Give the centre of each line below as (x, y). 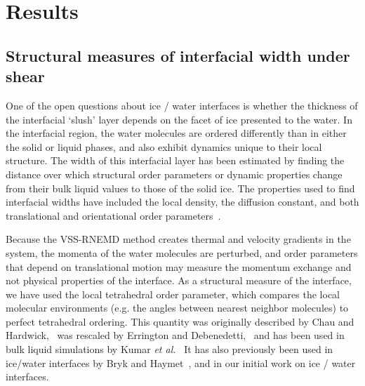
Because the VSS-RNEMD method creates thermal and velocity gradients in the (178, 239)
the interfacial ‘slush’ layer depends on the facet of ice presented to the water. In (179, 119)
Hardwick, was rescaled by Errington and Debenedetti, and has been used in (175, 335)
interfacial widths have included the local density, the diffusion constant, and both (182, 202)
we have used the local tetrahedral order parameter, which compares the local (173, 294)
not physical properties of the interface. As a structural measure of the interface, (179, 280)
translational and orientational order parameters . (113, 215)
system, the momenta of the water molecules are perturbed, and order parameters (182, 252)
